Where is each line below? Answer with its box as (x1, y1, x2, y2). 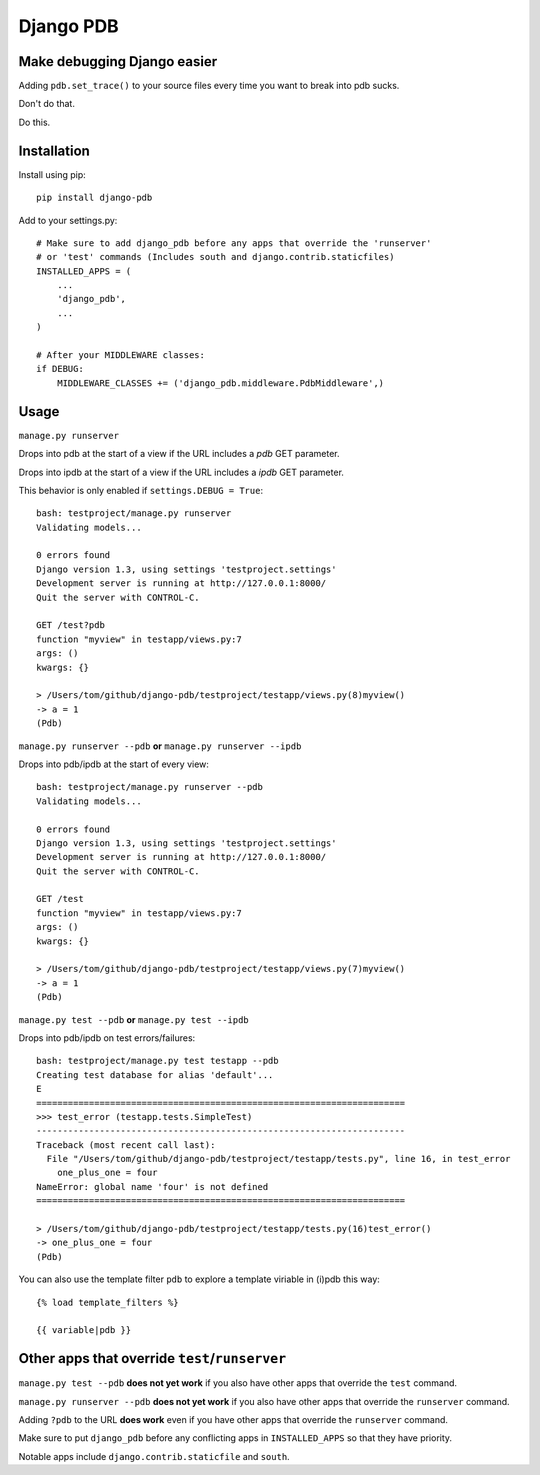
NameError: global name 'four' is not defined (36, 1181, 269, 1192)
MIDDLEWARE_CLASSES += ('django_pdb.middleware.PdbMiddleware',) (56, 377, 385, 389)
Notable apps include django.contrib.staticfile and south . (18, 1450, 290, 1462)
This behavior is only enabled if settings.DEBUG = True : (18, 484, 264, 496)
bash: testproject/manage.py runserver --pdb (36, 781, 264, 793)
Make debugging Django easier (18, 53, 218, 70)
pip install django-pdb (36, 192, 153, 204)
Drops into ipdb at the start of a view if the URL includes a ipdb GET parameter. (18, 466, 345, 478)
